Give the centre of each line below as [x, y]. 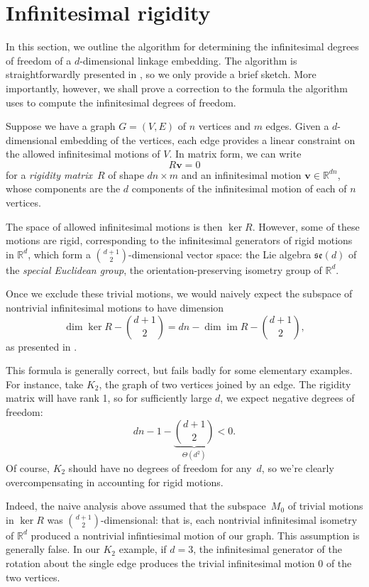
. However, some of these [306, 226]
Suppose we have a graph [61, 126]
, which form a [59, 254]
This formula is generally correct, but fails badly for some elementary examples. [179, 370]
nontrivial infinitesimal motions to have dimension [115, 308]
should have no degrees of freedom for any [160, 468]
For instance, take [45, 384]
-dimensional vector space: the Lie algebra [220, 254]
